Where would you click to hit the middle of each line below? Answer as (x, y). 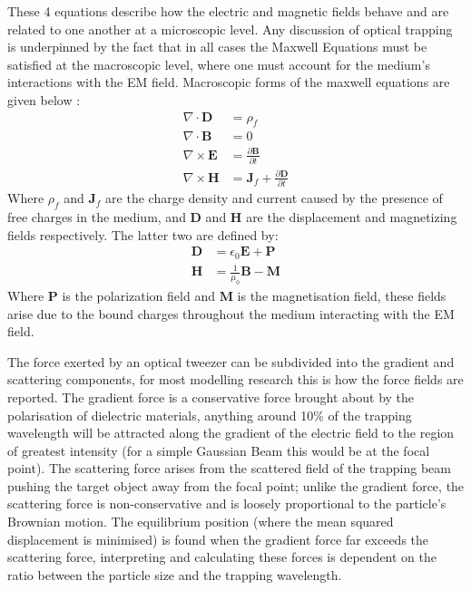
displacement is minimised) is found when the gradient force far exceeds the (218, 539)
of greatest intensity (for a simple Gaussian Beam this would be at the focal (219, 450)
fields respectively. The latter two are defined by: (143, 234)
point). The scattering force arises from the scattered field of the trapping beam (229, 468)
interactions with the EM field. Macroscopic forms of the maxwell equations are (229, 82)
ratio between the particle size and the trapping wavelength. (175, 574)
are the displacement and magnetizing (352, 216)
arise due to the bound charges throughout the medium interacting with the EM (231, 313)
